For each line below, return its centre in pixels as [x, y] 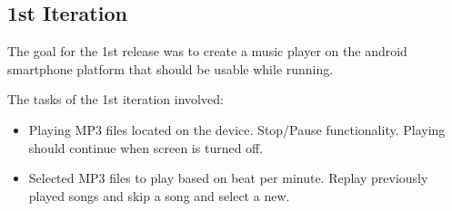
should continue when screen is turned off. [146, 147]
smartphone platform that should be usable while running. [171, 68]
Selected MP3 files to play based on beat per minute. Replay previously [228, 178]
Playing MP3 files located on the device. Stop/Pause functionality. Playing [237, 129]
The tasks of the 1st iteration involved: [116, 99]
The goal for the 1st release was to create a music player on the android [207, 51]
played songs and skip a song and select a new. [159, 195]
